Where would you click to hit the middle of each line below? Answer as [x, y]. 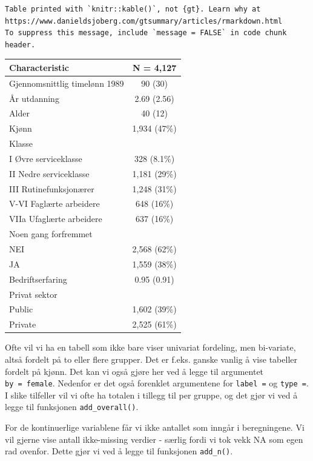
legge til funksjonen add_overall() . [72, 407]
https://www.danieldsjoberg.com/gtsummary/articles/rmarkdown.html [144, 21]
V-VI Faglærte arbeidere [54, 204]
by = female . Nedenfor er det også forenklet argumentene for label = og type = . [157, 383]
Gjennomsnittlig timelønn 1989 [67, 83]
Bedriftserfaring [38, 279]
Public [21, 309]
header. [20, 45]
